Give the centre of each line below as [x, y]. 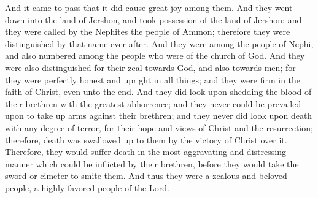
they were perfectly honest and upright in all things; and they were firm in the [153, 79]
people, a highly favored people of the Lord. [87, 187]
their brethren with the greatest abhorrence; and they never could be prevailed [153, 103]
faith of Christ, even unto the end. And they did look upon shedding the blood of [158, 92]
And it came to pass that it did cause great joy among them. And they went [149, 7]
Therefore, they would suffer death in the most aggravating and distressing [145, 152]
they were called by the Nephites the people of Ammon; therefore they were [148, 32]
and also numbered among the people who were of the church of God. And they [155, 55]
